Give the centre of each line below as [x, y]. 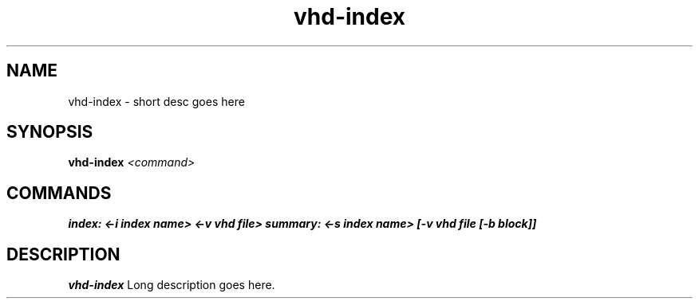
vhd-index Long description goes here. [172, 285]
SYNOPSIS [50, 132]
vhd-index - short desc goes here [156, 101]
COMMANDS [59, 193]
